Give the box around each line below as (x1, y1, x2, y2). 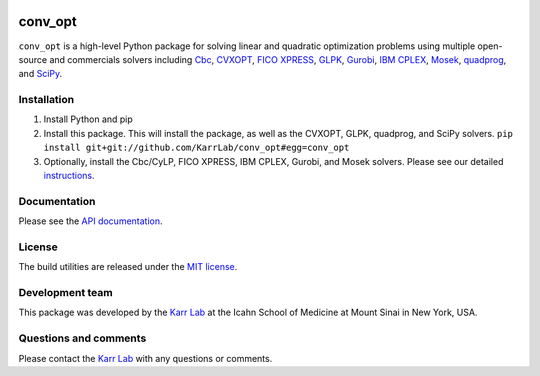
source (18, 53, 48, 65)
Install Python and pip (43, 113, 134, 125)
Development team (18, 286, 114, 300)
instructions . (43, 170, 95, 181)
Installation (18, 93, 75, 107)
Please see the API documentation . (18, 215, 164, 227)
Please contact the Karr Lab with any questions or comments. (18, 352, 273, 364)
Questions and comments (18, 331, 147, 345)
